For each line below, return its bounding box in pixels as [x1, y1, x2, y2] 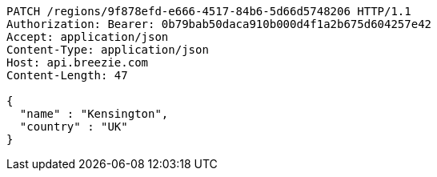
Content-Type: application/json [6, 43, 209, 56]
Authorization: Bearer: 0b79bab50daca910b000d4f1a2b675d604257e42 [6, 18, 432, 30]
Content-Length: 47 [6, 69, 128, 82]
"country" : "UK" [19, 120, 128, 133]
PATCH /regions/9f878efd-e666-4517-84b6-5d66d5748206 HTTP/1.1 [6, 5, 411, 18]
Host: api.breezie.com [6, 56, 149, 69]
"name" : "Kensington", [19, 107, 169, 120]
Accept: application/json [6, 30, 169, 43]
